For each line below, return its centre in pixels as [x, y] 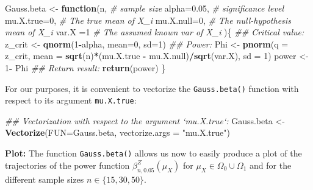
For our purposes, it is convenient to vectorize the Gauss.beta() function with [152, 88]
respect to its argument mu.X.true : [71, 100]
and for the [271, 165]
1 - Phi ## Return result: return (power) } [85, 67]
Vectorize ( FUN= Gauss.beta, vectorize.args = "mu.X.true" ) [117, 132]
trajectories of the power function [67, 165]
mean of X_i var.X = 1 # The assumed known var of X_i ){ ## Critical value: [155, 32]
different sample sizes [45, 179]
